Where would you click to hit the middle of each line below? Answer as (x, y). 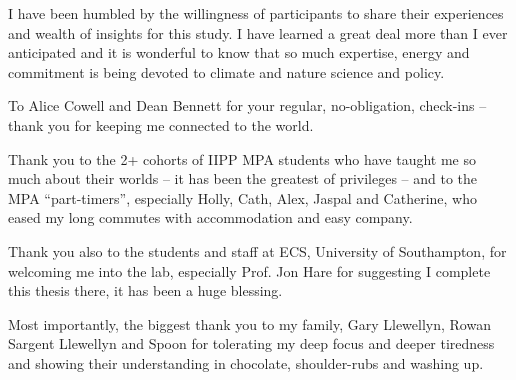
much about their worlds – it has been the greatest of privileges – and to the (243, 178)
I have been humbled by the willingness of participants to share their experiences (256, 13)
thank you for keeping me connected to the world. (161, 124)
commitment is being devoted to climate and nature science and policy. (226, 71)
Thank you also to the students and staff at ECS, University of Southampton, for (257, 250)
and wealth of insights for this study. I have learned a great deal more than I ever (258, 32)
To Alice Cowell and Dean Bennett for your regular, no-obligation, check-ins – (247, 105)
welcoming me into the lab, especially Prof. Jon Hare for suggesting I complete (249, 270)
